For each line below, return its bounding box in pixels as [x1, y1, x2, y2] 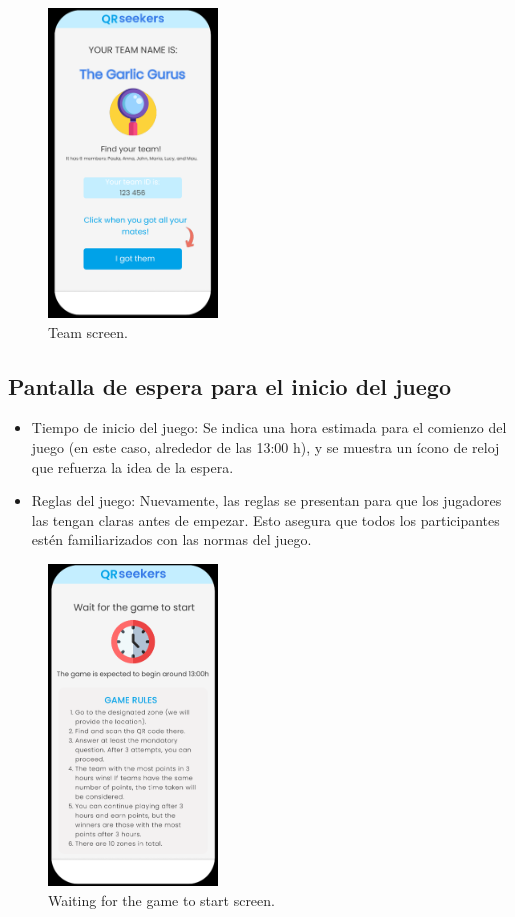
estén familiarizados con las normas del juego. [31, 529, 312, 550]
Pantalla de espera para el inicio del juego [8, 370, 451, 401]
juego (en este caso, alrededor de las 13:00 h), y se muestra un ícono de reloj [31, 437, 500, 457]
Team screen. [48, 321, 128, 342]
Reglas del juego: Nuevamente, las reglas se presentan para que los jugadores [31, 490, 502, 511]
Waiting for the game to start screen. [48, 889, 275, 910]
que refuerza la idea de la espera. [31, 456, 234, 477]
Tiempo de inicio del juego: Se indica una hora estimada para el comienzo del [31, 417, 507, 438]
